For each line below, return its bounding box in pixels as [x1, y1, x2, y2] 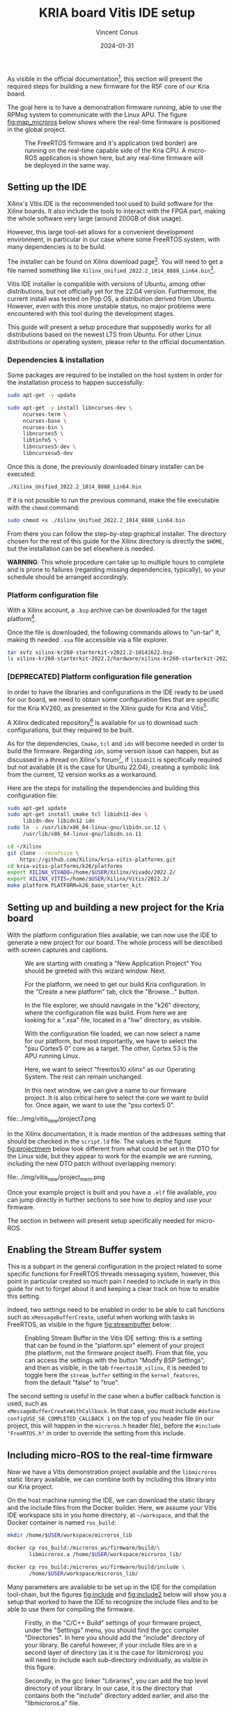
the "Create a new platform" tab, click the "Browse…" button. [24, 987, 200, 996]
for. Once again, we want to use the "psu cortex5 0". [24, 1100, 175, 1109]
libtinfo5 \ [22, 437, 58, 444]
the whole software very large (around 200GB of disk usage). [7, 214, 183, 223]
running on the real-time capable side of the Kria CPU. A [24, 146, 187, 154]
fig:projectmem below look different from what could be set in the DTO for [7, 1144, 220, 1153]
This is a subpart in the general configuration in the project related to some [7, 1262, 222, 1271]
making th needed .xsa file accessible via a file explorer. [7, 635, 169, 643]
